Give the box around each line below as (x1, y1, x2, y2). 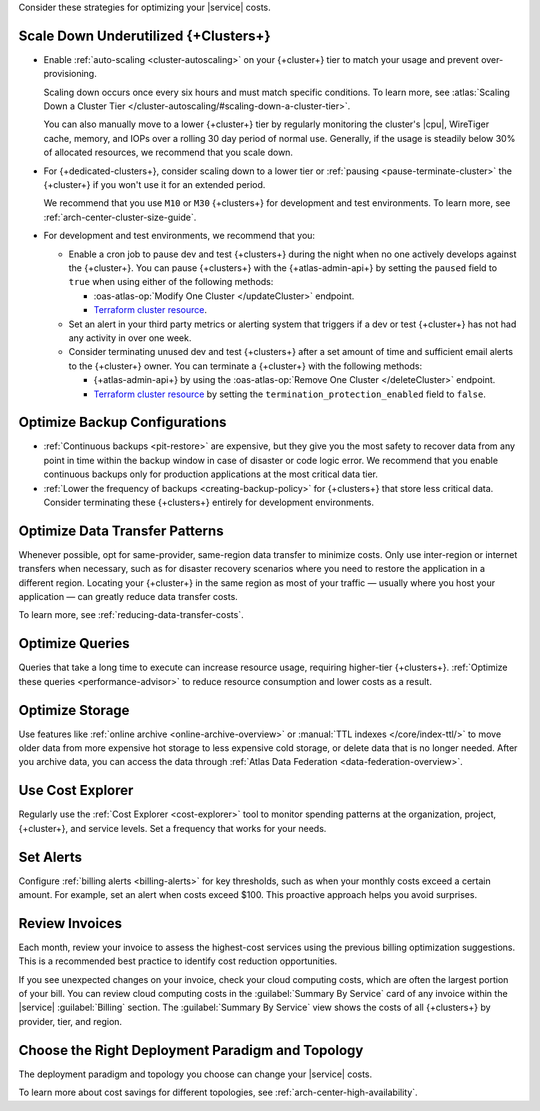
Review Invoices (18, 915, 123, 932)
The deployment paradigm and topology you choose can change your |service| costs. (18, 1068, 373, 1080)
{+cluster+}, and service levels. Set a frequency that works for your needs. (18, 822, 327, 834)
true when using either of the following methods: (68, 276, 274, 288)
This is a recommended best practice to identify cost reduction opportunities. (18, 955, 338, 967)
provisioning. (43, 68, 97, 80)
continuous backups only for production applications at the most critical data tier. (43, 468, 379, 480)
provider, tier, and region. (18, 1015, 123, 1027)
